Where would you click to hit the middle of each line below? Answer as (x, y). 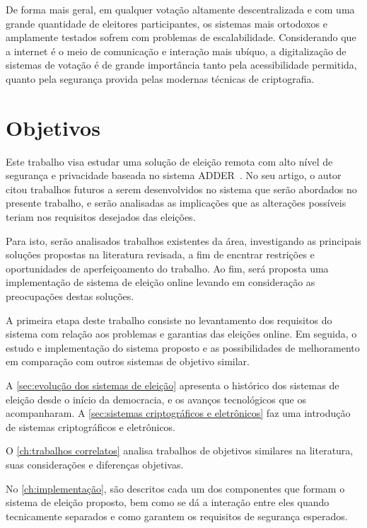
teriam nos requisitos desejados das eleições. (101, 217)
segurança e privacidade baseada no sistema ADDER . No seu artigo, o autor (174, 175)
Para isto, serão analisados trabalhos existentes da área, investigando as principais (183, 240)
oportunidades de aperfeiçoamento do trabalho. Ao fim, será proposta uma (167, 268)
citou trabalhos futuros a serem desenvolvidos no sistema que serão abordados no (181, 189)
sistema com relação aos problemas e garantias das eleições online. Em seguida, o (181, 334)
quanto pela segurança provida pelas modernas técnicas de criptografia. (160, 78)
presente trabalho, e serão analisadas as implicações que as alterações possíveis (176, 203)
